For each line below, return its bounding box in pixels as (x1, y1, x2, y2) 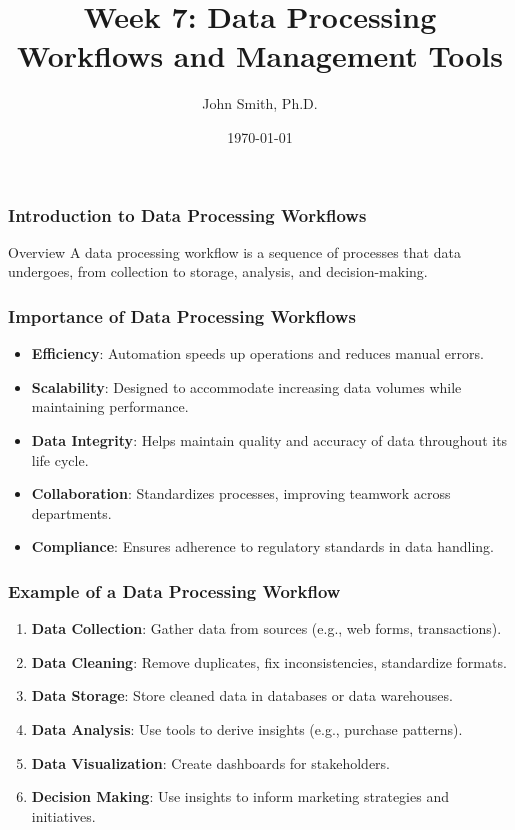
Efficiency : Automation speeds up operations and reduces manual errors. (31, 343, 484, 364)
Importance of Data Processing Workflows (8, 303, 356, 328)
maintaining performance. (31, 396, 189, 417)
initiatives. (31, 805, 96, 826)
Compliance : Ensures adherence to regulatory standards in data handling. (31, 536, 494, 557)
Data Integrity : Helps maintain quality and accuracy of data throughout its (31, 429, 508, 450)
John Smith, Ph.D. (202, 93, 318, 114)
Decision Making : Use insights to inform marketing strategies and (31, 786, 449, 807)
